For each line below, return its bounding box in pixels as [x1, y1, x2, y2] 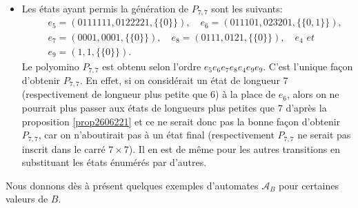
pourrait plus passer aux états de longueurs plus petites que [21, 101, 275, 115]
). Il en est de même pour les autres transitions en [128, 141, 340, 156]
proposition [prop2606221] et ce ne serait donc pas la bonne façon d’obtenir [21, 114, 341, 128]
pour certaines [279, 178, 339, 192]
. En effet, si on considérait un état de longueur [79, 73, 280, 87]
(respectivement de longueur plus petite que [21, 87, 208, 101]
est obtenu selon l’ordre [102, 59, 201, 73]
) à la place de [215, 87, 276, 101]
